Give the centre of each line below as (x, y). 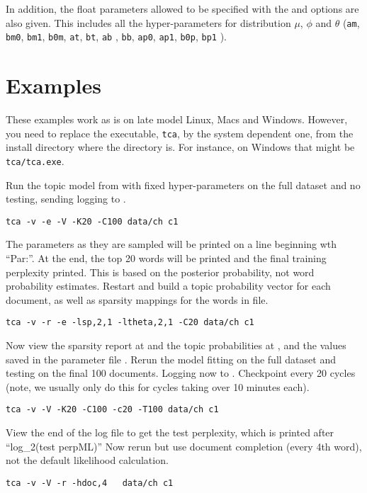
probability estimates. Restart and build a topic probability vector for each (168, 286)
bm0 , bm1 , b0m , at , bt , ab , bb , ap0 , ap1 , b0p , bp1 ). (116, 36)
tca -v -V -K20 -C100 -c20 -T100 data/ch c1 (112, 410)
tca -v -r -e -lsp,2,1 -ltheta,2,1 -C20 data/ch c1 (130, 323)
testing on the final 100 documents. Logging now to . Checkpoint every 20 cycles (181, 373)
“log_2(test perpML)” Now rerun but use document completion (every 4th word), (184, 446)
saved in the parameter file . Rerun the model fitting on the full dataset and (171, 359)
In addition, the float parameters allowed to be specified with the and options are (182, 8)
